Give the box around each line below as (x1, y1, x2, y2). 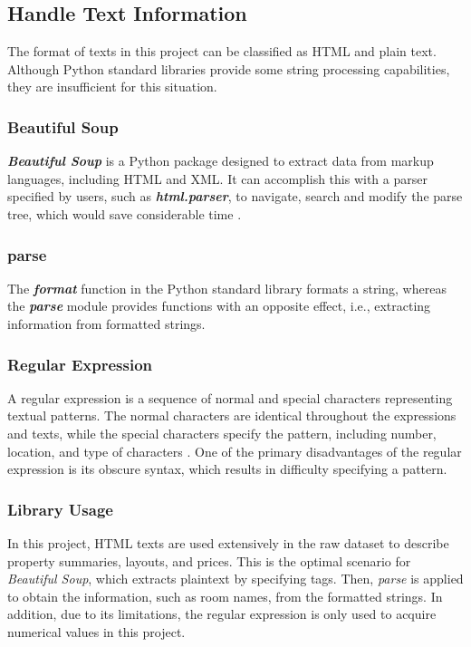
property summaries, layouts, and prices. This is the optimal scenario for (7, 551, 411, 570)
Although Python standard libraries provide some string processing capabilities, (7, 59, 450, 78)
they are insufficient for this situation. (7, 77, 217, 96)
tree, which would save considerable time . (7, 204, 242, 223)
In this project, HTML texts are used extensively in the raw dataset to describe (7, 533, 449, 552)
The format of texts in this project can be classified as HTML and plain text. (7, 42, 437, 61)
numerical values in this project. (7, 622, 186, 641)
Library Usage (7, 497, 113, 520)
